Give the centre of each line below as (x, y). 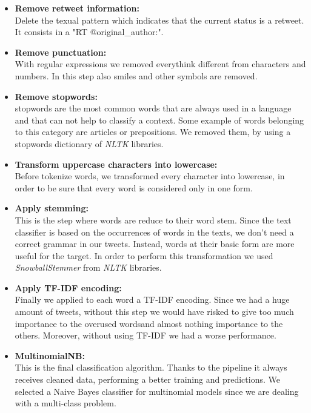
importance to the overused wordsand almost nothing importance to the (149, 323)
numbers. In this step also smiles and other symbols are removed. (136, 75)
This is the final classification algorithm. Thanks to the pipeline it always (151, 367)
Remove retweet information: (77, 8)
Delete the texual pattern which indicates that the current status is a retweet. (159, 20)
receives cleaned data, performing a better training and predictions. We (147, 379)
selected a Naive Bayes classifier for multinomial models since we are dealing (157, 391)
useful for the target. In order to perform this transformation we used (144, 255)
